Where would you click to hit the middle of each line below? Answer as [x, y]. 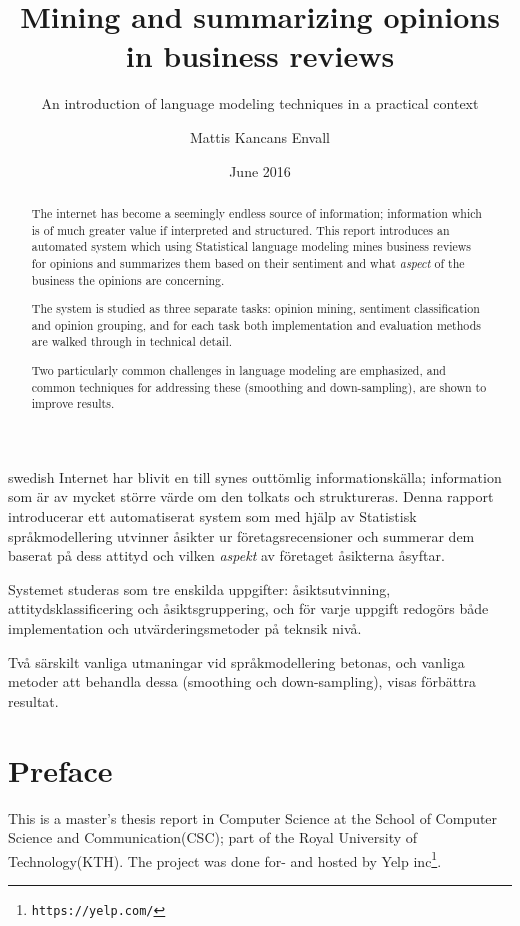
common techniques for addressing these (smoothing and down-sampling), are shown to [259, 386]
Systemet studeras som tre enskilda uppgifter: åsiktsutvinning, [199, 588]
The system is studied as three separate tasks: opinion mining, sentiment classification [255, 308]
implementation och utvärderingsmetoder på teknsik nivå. [185, 628]
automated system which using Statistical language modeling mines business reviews [251, 246]
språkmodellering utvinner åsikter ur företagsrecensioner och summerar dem [241, 535]
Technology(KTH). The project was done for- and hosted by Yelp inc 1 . [225, 859]
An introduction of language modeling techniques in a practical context [260, 103]
